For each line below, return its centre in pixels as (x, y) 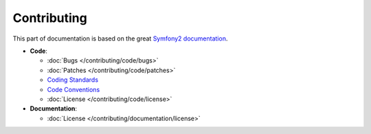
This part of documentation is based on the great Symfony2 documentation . (120, 38)
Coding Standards (73, 80)
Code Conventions (74, 89)
